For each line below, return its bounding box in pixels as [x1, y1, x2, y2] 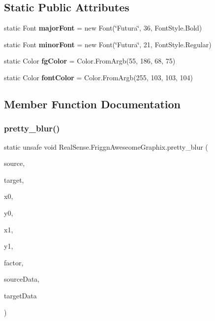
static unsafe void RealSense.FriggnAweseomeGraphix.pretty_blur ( [4, 141, 208, 152]
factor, [4, 257, 24, 267]
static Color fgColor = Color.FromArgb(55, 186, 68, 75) [4, 56, 176, 66]
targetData [4, 290, 37, 300]
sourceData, [4, 274, 40, 284]
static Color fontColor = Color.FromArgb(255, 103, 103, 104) [4, 72, 193, 82]
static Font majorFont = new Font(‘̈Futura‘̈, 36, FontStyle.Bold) [4, 23, 202, 33]
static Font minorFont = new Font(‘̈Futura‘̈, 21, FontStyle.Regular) [4, 39, 212, 49]
